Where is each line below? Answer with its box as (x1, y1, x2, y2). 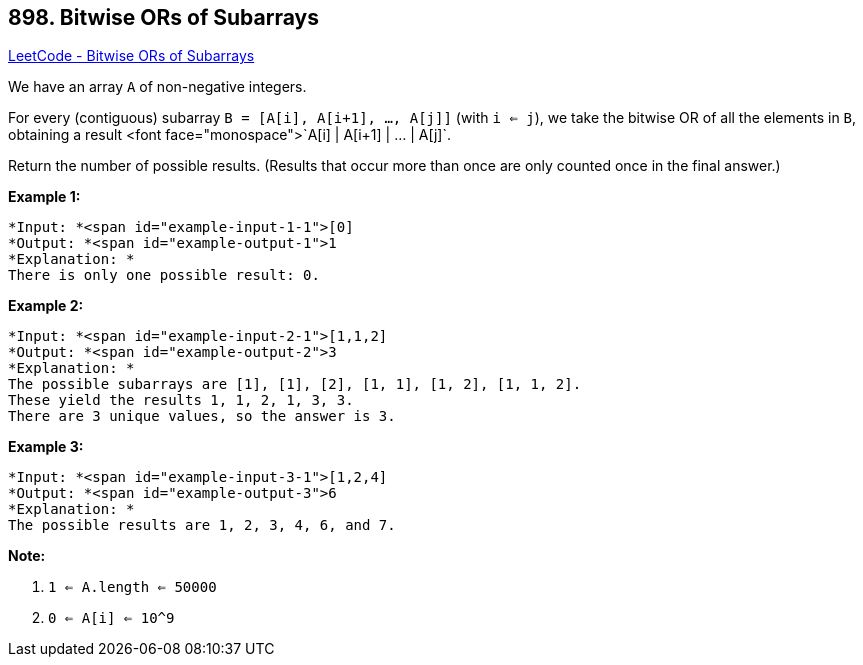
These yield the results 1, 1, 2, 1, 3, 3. (8, 392, 354, 409)
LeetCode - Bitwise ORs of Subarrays (8, 47, 255, 65)
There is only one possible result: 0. (8, 267, 320, 284)
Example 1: (8, 188, 81, 206)
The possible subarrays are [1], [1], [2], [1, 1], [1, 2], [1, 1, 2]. (8, 376, 582, 393)
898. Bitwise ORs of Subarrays (8, 5, 319, 30)
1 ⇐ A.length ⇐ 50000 (48, 579, 217, 596)
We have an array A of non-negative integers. (8, 78, 307, 96)
